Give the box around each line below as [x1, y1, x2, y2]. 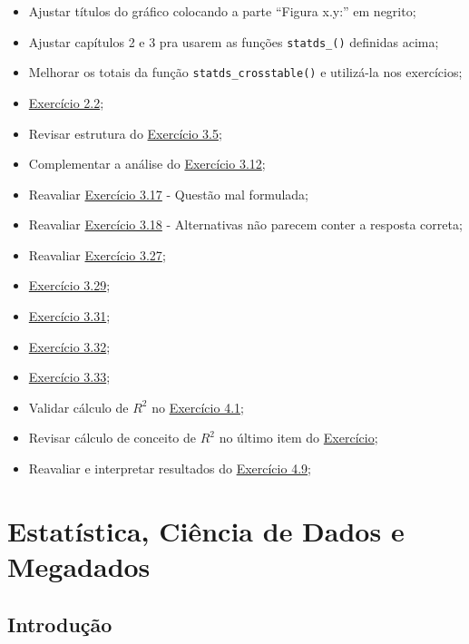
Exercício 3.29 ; [28, 276, 111, 295]
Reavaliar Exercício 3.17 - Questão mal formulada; [28, 184, 308, 203]
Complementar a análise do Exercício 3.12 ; [28, 154, 266, 173]
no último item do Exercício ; [219, 428, 378, 447]
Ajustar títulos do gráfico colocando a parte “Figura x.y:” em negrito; [28, 2, 416, 20]
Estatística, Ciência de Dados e [7, 512, 405, 549]
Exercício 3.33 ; [28, 367, 111, 386]
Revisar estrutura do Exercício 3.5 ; [28, 123, 222, 142]
